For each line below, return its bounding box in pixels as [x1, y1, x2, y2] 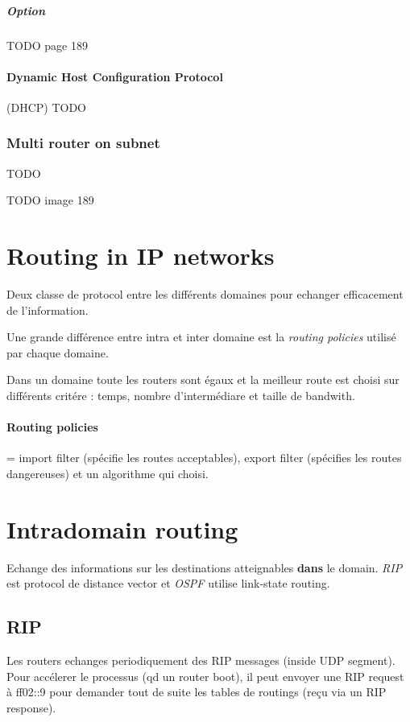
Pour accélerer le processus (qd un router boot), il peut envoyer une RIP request [6, 667, 404, 684]
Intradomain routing [6, 512, 238, 545]
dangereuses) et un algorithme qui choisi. [6, 465, 209, 482]
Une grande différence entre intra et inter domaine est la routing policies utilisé [6, 328, 396, 345]
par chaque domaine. [6, 344, 109, 361]
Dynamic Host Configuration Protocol [6, 68, 223, 85]
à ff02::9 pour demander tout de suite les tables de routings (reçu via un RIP [6, 683, 387, 700]
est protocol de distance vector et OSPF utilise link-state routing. [6, 575, 330, 592]
